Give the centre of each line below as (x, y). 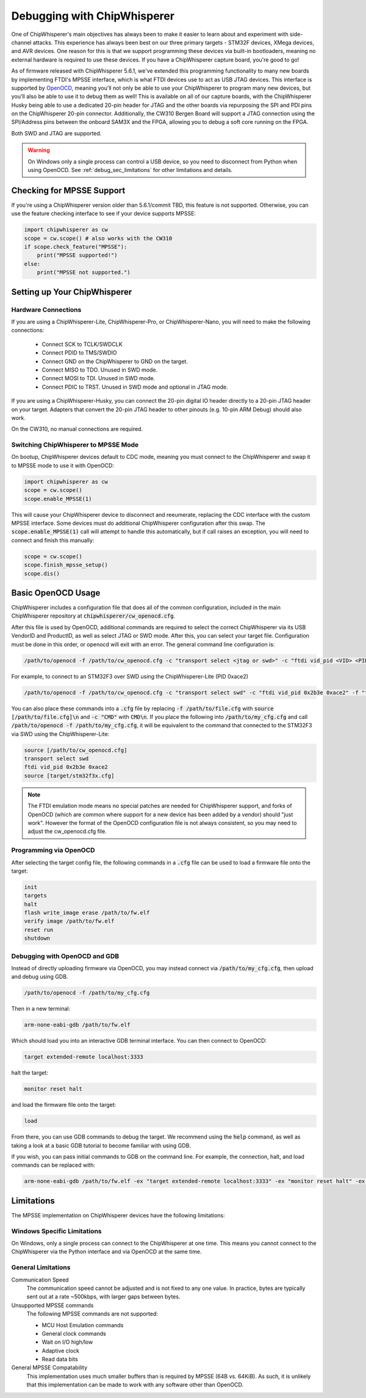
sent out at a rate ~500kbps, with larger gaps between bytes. (103, 1297)
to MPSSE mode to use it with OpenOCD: (63, 465)
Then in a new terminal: (41, 1009)
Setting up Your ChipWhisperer (72, 292)
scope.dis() (42, 573)
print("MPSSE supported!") (77, 255)
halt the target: (30, 1073)
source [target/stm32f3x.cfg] (69, 776)
